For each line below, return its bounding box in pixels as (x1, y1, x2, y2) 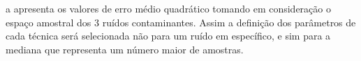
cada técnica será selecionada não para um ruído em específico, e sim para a (6, 28, 331, 43)
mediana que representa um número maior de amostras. (6, 42, 244, 56)
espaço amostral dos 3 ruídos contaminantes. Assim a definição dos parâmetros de (6, 15, 356, 29)
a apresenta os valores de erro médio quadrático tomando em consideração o (6, 1, 331, 15)
